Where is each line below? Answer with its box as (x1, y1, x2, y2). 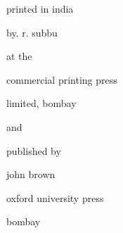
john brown (6, 167, 56, 182)
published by (6, 143, 61, 158)
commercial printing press (6, 72, 117, 87)
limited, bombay (6, 96, 77, 111)
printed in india (6, 1, 74, 15)
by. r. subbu (6, 25, 58, 39)
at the (6, 49, 32, 63)
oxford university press (6, 190, 104, 205)
